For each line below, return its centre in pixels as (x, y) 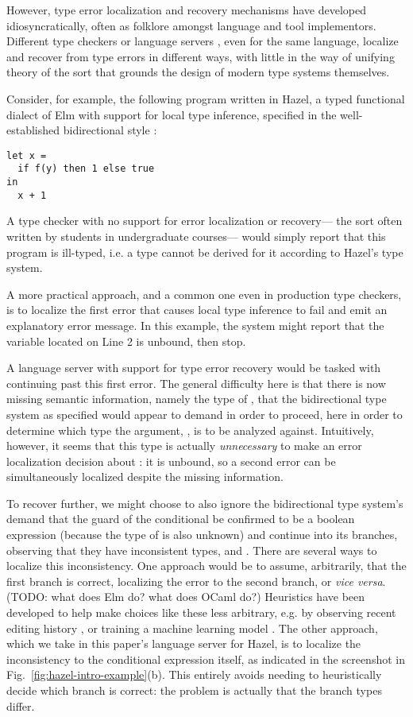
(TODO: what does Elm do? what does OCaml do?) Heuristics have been (186, 597)
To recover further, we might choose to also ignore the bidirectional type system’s (205, 503)
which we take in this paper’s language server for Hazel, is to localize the (184, 643)
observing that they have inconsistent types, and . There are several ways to (192, 550)
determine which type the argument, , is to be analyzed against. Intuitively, (190, 430)
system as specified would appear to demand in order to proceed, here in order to (205, 414)
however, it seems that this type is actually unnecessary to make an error (184, 446)
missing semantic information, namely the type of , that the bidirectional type (197, 399)
